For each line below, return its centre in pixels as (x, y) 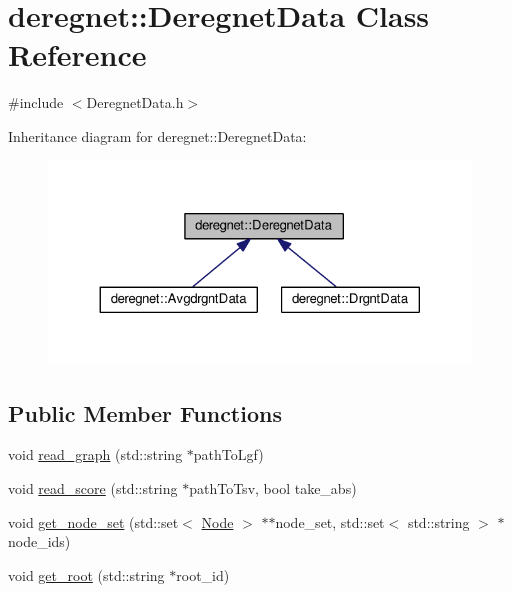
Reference (77, 54)
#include (36, 102)
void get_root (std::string (86, 574)
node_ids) (39, 541)
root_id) (203, 574)
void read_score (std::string (93, 488)
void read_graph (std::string (95, 454)
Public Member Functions (145, 412)
